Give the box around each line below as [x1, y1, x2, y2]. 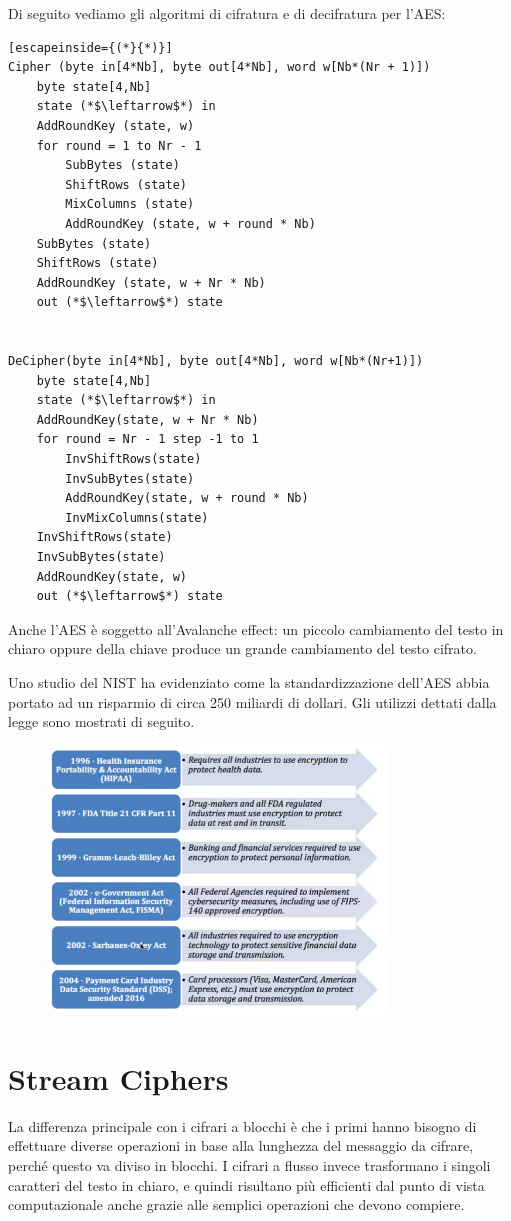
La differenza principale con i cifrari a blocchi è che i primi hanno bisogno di [8, 1115, 477, 1136]
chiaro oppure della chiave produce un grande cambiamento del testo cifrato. [8, 638, 477, 659]
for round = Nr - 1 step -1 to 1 [36, 432, 259, 447]
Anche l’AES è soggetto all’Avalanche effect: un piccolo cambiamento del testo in [8, 618, 504, 639]
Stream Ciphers [8, 1057, 229, 1098]
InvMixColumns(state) [65, 510, 209, 525]
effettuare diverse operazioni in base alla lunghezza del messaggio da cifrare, [8, 1135, 474, 1156]
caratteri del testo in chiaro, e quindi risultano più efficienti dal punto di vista [8, 1174, 485, 1195]
